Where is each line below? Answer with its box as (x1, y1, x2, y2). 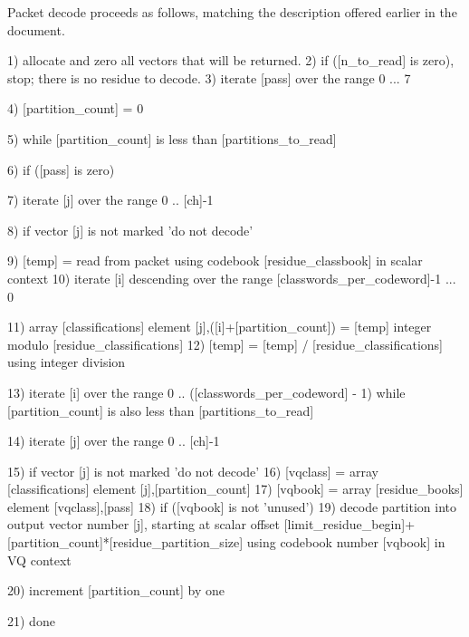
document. (7, 20, 65, 39)
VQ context (7, 550, 72, 569)
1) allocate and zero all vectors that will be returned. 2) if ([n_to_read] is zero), (7, 51, 455, 70)
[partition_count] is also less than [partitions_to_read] (7, 401, 314, 420)
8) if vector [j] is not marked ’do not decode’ (7, 220, 254, 239)
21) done (7, 611, 55, 630)
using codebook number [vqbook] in (246, 533, 445, 552)
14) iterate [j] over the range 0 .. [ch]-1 (7, 431, 220, 450)
